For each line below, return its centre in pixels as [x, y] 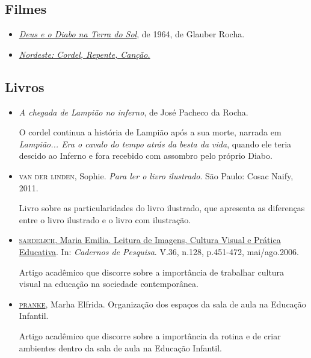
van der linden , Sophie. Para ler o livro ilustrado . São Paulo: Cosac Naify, [156, 175]
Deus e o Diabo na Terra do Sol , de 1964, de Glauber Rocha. [132, 34]
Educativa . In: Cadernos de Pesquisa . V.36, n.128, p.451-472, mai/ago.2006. [159, 251]
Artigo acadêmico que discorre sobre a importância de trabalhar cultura [152, 272]
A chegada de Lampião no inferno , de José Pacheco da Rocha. [134, 112]
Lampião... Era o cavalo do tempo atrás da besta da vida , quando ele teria [155, 144]
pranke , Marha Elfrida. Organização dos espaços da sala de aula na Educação [162, 304]
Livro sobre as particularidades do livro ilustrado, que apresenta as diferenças [162, 208]
